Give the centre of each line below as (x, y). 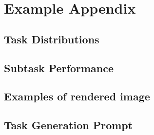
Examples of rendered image (77, 96)
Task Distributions (52, 39)
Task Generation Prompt (68, 125)
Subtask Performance (59, 67)
